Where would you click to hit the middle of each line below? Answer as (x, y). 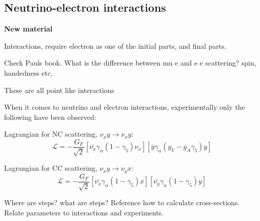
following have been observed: (50, 117)
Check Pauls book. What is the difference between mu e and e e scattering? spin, (130, 63)
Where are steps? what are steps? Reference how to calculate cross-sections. (122, 202)
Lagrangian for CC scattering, (51, 168)
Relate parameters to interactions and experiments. (84, 212)
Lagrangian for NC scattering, (51, 134)
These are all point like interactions (59, 90)
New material (28, 29)
